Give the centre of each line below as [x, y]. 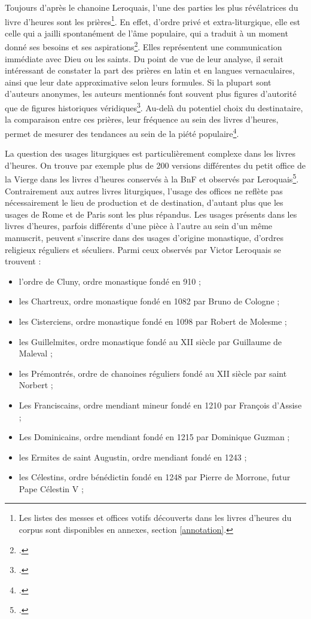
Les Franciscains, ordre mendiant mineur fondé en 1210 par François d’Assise [160, 405]
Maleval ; [36, 353]
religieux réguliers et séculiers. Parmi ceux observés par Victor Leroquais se [143, 249]
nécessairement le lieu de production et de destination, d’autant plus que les [144, 202]
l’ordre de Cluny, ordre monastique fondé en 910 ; [110, 281]
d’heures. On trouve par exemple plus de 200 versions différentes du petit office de [155, 165]
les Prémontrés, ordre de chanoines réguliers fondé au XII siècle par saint [153, 373]
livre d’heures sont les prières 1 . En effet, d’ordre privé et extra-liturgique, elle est [153, 20]
